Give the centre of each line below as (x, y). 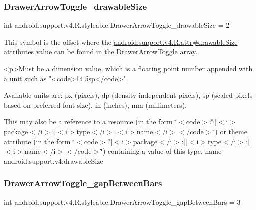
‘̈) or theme (230, 131)
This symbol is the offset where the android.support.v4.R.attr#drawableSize (121, 42)
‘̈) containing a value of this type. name (161, 151)
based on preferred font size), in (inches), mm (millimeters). (96, 105)
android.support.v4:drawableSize (54, 160)
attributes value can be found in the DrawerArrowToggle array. (101, 52)
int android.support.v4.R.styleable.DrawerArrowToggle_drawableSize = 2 (117, 25)
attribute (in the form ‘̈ (40, 141)
